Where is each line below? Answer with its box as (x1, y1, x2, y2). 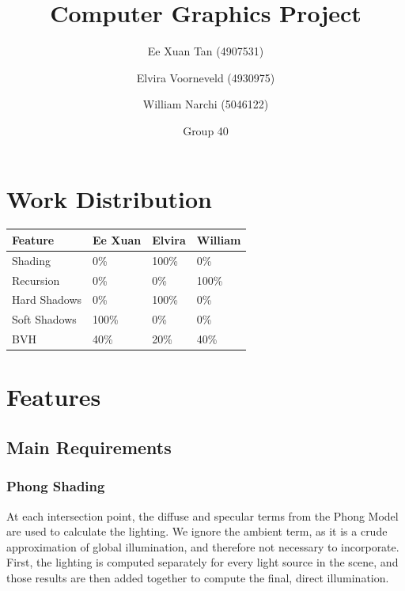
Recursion (12, 271, 60, 288)
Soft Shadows (12, 311, 77, 328)
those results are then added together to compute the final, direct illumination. (6, 570, 389, 585)
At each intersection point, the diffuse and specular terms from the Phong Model (6, 507, 399, 524)
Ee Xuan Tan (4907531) (147, 43, 264, 59)
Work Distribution (6, 182, 212, 214)
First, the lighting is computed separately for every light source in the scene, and (6, 554, 399, 570)
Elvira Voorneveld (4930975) (136, 69, 275, 85)
